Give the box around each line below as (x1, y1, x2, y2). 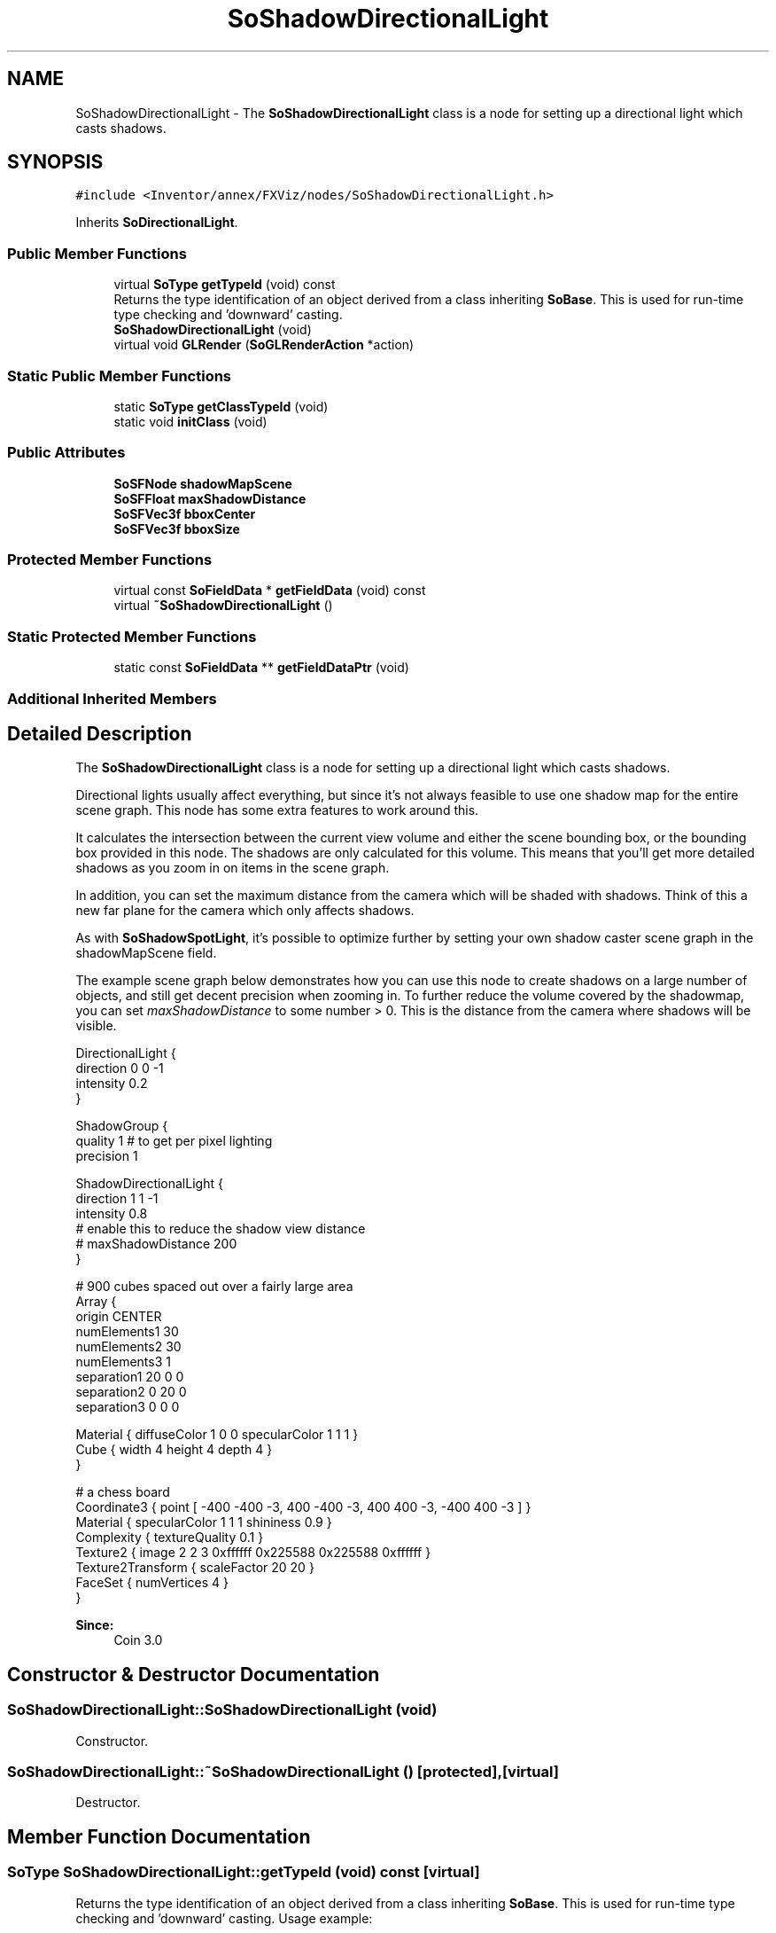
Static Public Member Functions (7, 366, 232, 385)
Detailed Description (7, 722, 192, 745)
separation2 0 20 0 (75, 1384, 187, 1400)
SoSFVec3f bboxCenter (113, 505, 256, 521)
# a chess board (75, 1484, 170, 1500)
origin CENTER (75, 1309, 162, 1325)
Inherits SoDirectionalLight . (75, 215, 238, 231)
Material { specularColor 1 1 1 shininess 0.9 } (75, 1514, 332, 1530)
